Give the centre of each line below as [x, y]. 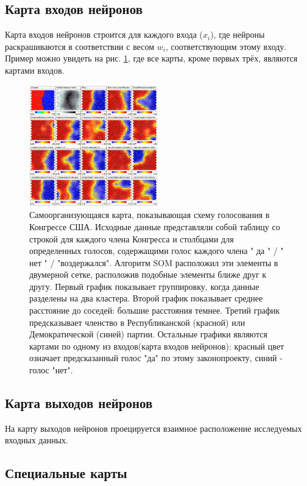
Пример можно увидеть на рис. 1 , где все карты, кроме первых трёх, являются [151, 58]
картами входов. [35, 70]
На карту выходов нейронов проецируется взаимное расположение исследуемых [153, 428]
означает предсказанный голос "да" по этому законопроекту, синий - [156, 358]
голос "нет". [51, 370]
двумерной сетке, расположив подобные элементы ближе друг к [148, 274]
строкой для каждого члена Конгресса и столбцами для [132, 238]
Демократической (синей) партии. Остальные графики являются [148, 334]
